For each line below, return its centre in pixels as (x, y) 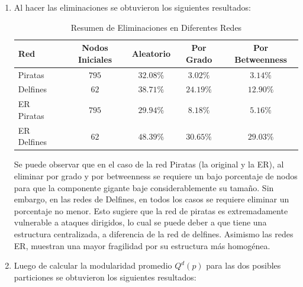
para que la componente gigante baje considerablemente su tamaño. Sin (144, 187)
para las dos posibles (244, 265)
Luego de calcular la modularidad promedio (93, 265)
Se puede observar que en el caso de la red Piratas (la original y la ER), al (149, 164)
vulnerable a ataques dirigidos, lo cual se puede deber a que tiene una (140, 222)
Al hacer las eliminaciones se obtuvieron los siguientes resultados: (132, 7)
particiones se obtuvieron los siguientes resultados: (105, 277)
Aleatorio (151, 53)
